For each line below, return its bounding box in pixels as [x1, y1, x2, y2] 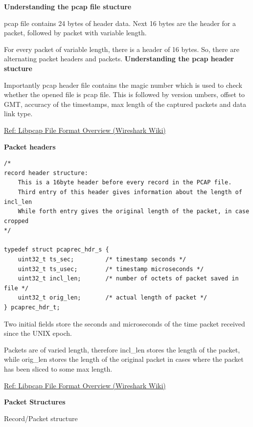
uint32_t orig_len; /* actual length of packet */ [18, 294, 207, 301]
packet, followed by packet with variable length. [4, 27, 147, 38]
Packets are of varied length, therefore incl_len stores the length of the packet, [4, 344, 240, 354]
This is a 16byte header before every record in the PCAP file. [18, 179, 232, 186]
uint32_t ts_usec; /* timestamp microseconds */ [18, 265, 204, 273]
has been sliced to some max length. [4, 364, 113, 374]
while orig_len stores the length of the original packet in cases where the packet [4, 354, 244, 364]
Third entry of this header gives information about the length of [18, 188, 242, 196]
